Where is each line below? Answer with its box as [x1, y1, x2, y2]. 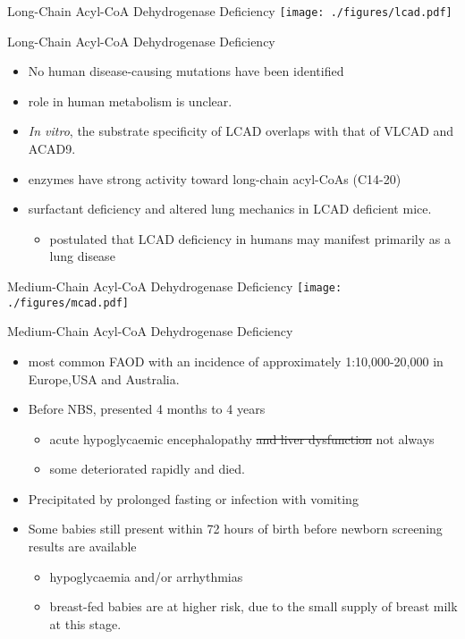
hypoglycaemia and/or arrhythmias [49, 567, 243, 585]
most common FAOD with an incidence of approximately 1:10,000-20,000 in [28, 351, 444, 370]
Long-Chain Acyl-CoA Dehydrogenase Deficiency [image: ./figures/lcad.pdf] [7, 2, 452, 20]
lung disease [49, 247, 115, 265]
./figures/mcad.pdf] [7, 296, 130, 309]
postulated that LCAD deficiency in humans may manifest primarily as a [49, 229, 451, 248]
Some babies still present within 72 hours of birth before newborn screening [28, 519, 443, 538]
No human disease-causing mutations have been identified [28, 62, 344, 80]
